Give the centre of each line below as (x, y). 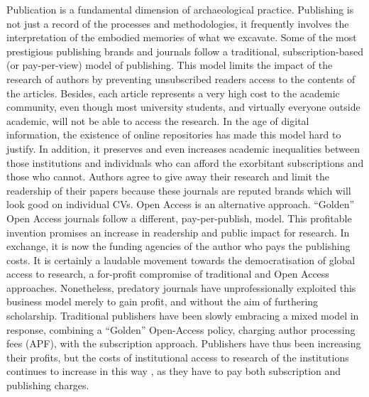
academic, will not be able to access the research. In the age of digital (158, 120)
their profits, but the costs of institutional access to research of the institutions (178, 357)
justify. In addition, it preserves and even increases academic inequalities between (183, 148)
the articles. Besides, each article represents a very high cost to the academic (173, 93)
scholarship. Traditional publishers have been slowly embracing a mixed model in (183, 316)
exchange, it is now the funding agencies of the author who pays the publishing (178, 246)
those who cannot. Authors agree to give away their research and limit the (168, 176)
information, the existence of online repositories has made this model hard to (174, 135)
